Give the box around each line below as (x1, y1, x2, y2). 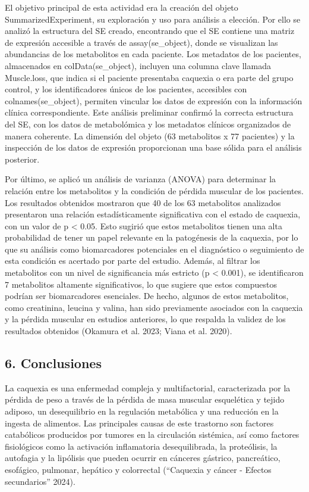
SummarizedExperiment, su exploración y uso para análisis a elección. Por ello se (5, 13, 301, 25)
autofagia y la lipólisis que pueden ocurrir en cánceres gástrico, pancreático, (5, 451, 280, 464)
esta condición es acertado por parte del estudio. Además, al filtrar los (5, 254, 260, 267)
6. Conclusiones (5, 354, 102, 372)
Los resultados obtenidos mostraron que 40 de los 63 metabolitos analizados (5, 196, 281, 208)
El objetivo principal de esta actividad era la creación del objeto (5, 1, 238, 13)
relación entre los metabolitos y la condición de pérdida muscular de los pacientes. (5, 184, 304, 197)
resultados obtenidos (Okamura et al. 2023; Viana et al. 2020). (5, 325, 232, 337)
